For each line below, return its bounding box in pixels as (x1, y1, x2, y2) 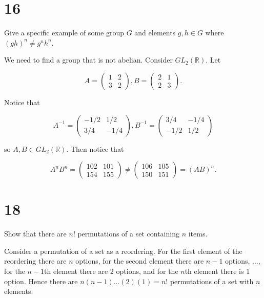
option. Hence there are (4, 275, 78, 286)
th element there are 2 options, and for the (44, 266, 178, 276)
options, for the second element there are (75, 255, 204, 266)
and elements (134, 27, 176, 38)
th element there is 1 (185, 266, 250, 276)
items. (188, 228, 208, 239)
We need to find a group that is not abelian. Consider (4, 54, 173, 65)
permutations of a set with (170, 275, 254, 286)
